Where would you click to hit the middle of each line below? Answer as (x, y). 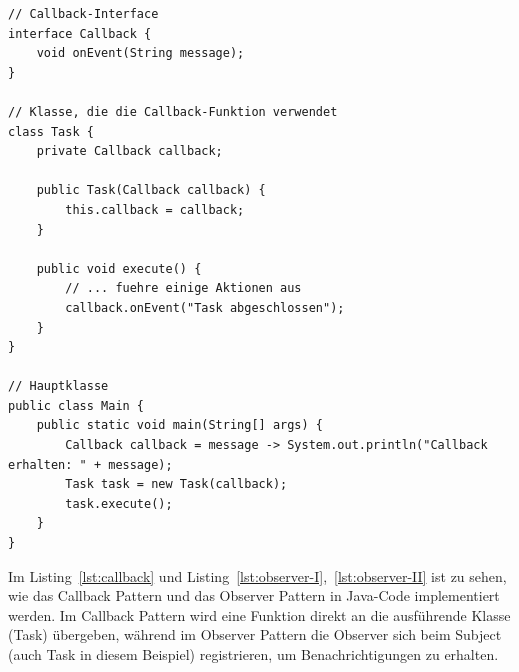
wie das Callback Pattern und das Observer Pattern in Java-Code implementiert (254, 595)
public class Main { (76, 405)
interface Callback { (80, 33)
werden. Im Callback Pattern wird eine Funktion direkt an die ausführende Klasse (259, 614)
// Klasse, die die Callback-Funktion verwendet (173, 111)
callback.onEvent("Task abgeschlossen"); (205, 307)
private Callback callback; (129, 151)
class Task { (51, 131)
